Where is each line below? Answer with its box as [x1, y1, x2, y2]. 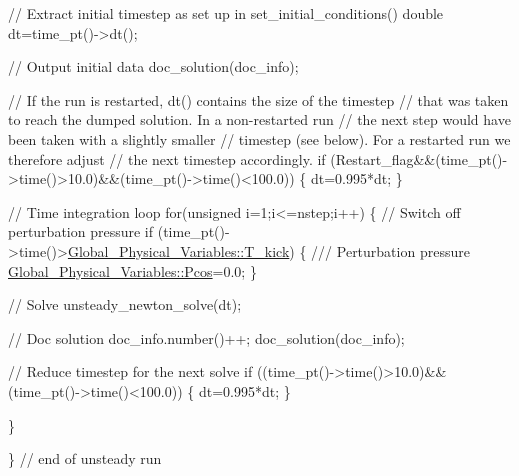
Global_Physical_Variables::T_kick [67, 240, 290, 261]
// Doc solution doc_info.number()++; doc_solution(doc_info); [8, 327, 405, 348]
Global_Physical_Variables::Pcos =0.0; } [8, 260, 257, 281]
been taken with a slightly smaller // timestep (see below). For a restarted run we [8, 128, 511, 149]
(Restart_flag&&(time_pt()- [330, 148, 508, 169]
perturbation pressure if [8, 221, 154, 242]
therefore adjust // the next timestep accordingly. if [8, 148, 326, 169]
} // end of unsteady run [8, 448, 162, 469]
